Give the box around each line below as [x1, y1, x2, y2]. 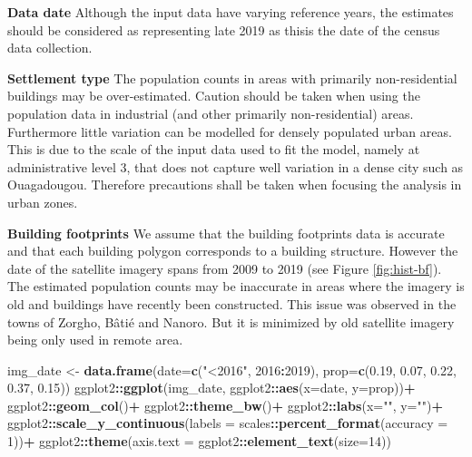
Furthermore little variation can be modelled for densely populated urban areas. [7, 122, 452, 141]
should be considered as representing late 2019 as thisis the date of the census [7, 20, 440, 39]
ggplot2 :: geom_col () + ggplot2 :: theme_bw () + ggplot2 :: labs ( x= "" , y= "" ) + [7, 395, 443, 414]
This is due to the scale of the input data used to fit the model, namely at [7, 140, 420, 159]
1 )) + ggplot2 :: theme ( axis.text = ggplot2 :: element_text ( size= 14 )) [7, 432, 391, 451]
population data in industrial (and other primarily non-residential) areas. [7, 103, 414, 122]
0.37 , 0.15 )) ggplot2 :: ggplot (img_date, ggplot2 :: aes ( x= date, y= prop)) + [7, 378, 416, 397]
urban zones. [7, 192, 78, 211]
